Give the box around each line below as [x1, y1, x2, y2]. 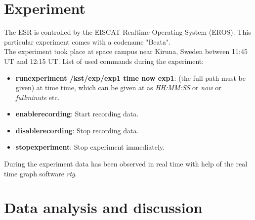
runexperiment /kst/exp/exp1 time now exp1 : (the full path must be [15, 72, 246, 83]
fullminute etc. [15, 92, 60, 102]
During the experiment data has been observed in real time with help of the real [4, 159, 248, 169]
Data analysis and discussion [4, 197, 203, 218]
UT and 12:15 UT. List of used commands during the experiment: [4, 55, 204, 66]
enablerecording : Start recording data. [15, 109, 139, 119]
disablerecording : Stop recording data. [15, 125, 139, 135]
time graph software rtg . [4, 168, 77, 178]
